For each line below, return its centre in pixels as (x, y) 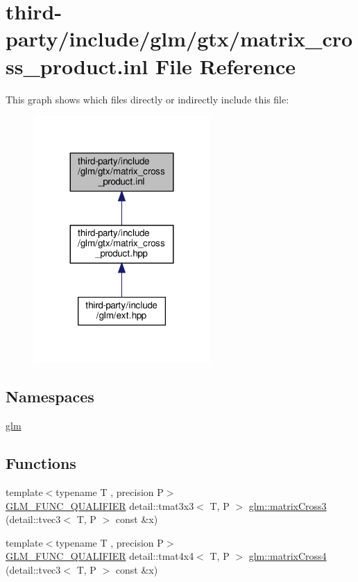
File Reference (225, 66)
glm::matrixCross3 (288, 505)
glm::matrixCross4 (288, 556)
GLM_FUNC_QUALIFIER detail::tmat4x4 (100, 556)
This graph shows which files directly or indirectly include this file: (147, 99)
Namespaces (50, 396)
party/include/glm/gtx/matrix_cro (179, 38)
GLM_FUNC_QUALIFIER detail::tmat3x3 (100, 505)
